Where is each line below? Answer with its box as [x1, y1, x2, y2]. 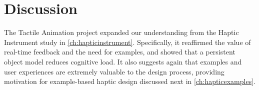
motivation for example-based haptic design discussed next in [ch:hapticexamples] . [4, 76, 255, 86]
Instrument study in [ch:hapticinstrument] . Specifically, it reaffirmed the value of [4, 36, 251, 47]
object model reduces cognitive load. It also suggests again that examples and [4, 56, 242, 66]
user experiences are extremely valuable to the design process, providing [4, 66, 224, 76]
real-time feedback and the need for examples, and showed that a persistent [4, 46, 235, 57]
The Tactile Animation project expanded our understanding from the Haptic [4, 27, 239, 37]
